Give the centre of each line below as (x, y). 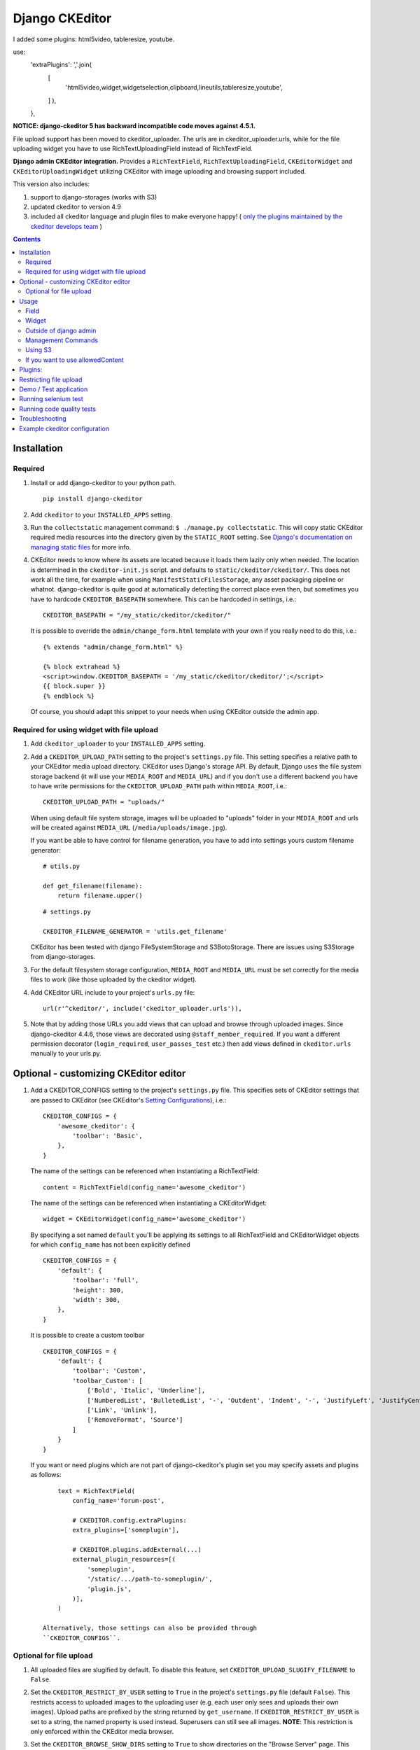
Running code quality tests (58, 409)
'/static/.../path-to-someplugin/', (150, 1579)
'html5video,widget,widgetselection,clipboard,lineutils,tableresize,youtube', (174, 87)
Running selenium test (51, 399)
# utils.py (62, 867)
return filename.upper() (100, 896)
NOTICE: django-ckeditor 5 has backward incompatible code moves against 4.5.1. (134, 126)
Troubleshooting (43, 419)
